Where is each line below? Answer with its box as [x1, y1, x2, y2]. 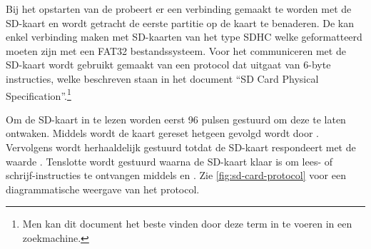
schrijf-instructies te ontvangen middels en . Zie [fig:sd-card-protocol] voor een [6, 168, 346, 183]
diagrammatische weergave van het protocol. [6, 181, 200, 196]
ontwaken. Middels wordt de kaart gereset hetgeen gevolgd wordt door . [6, 126, 319, 141]
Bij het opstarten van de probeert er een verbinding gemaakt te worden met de [6, 1, 352, 16]
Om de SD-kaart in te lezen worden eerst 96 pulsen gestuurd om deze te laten [6, 111, 346, 126]
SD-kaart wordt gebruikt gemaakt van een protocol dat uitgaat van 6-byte [6, 57, 331, 72]
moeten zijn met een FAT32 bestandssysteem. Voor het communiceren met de [6, 43, 346, 58]
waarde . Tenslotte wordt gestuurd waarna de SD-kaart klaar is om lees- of [6, 153, 333, 168]
